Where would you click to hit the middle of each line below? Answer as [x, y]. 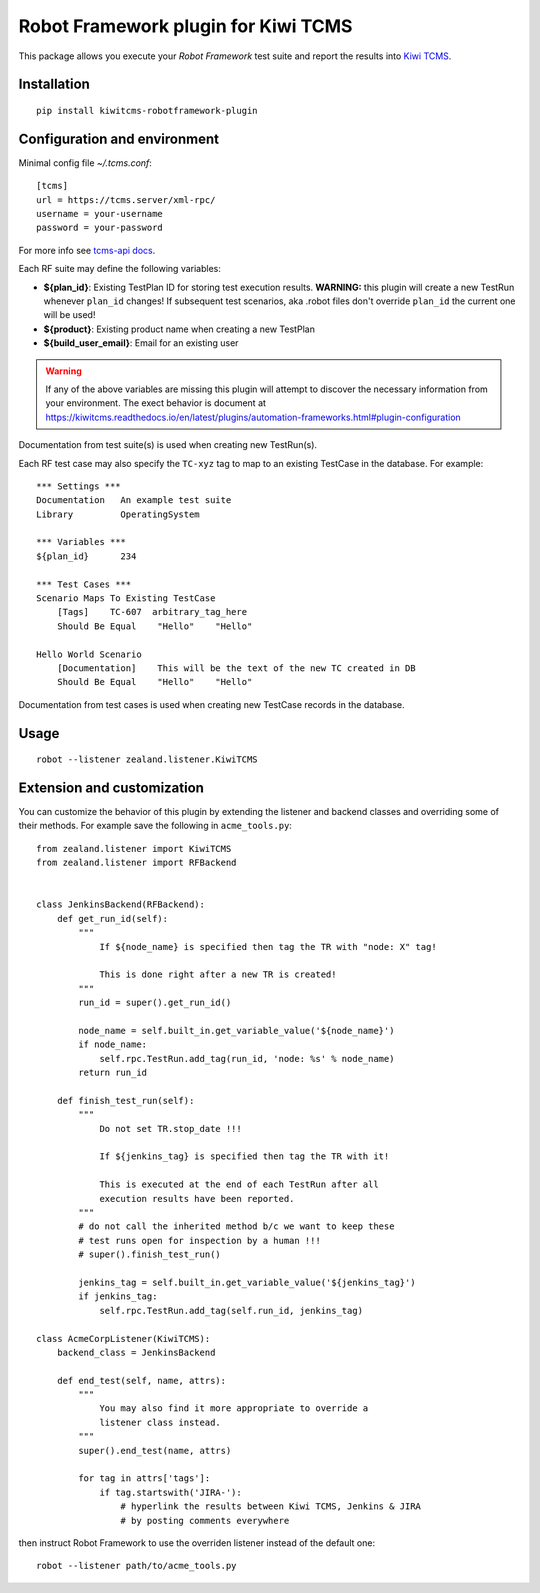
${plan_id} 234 [86, 556]
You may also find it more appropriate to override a [234, 1408]
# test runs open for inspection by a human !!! [200, 1240]
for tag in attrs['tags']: [144, 1478]
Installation [54, 84]
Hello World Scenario [89, 654]
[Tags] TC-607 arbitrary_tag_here [152, 612]
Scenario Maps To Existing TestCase [126, 598]
